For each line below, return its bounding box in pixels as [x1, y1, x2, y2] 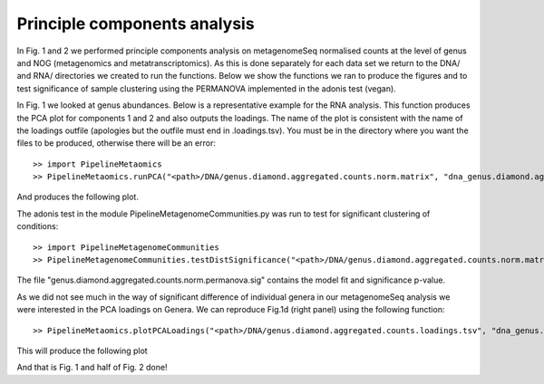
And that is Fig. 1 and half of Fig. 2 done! [16, 362, 168, 373]
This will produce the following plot [16, 345, 149, 356]
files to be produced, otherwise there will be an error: [16, 138, 217, 149]
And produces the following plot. [16, 191, 140, 203]
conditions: [16, 221, 59, 232]
